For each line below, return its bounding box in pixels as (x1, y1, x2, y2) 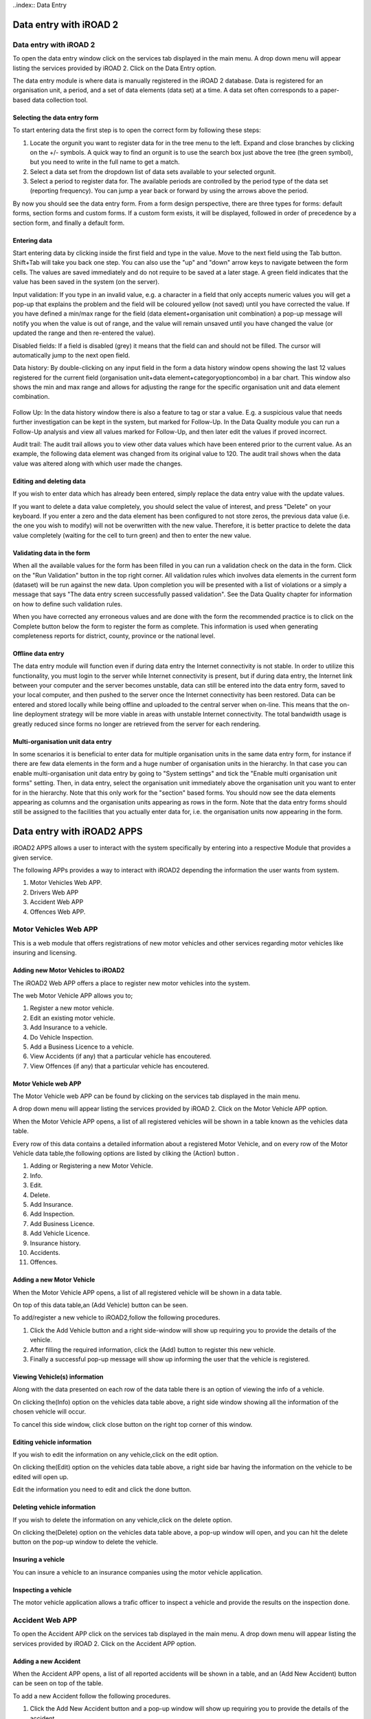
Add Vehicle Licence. (30, 1229, 90, 1238)
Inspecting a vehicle (12, 1586, 72, 1594)
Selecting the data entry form (12, 113, 99, 122)
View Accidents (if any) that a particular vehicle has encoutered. (30, 1052, 212, 1060)
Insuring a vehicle (12, 1555, 65, 1564)
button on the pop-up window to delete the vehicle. (12, 1537, 158, 1546)
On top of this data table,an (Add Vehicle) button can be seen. (12, 1301, 188, 1309)
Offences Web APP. (30, 908, 86, 916)
